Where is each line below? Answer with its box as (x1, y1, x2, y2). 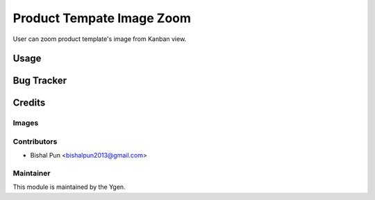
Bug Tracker (12, 75, 67, 87)
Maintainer (12, 169, 51, 178)
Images (12, 118, 39, 128)
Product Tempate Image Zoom (12, 10, 191, 26)
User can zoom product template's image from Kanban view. (12, 35, 187, 43)
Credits (12, 97, 46, 109)
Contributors (12, 136, 58, 146)
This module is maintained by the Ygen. (12, 183, 126, 191)
